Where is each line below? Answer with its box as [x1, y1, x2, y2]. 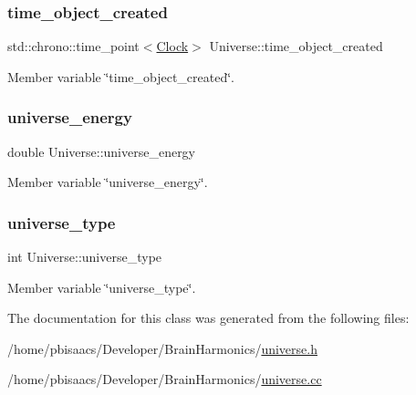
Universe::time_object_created [209, 36, 383, 56]
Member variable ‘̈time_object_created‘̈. [7, 67, 235, 86]
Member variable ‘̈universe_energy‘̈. [7, 172, 208, 192]
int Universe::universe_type [7, 247, 162, 266]
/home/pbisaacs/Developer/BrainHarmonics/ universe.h [7, 338, 317, 358]
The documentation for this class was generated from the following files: [7, 308, 410, 327]
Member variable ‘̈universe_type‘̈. [7, 277, 196, 296]
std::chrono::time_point [7, 36, 140, 56]
